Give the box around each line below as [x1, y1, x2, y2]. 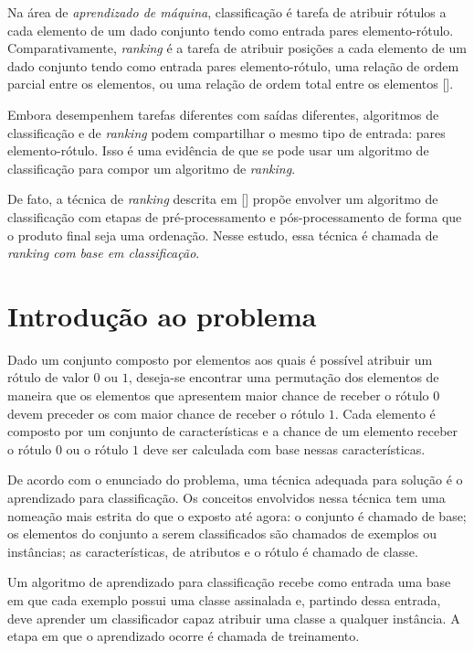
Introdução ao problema [7, 296, 317, 334]
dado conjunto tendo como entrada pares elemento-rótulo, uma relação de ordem [7, 56, 459, 75]
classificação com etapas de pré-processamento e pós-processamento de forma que [7, 207, 462, 226]
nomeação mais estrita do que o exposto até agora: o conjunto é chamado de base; [7, 506, 467, 525]
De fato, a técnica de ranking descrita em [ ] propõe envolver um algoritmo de [7, 189, 438, 208]
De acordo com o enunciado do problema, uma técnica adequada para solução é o [7, 470, 463, 489]
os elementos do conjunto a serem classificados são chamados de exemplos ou [7, 524, 437, 543]
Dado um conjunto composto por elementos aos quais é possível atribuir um [7, 349, 433, 368]
